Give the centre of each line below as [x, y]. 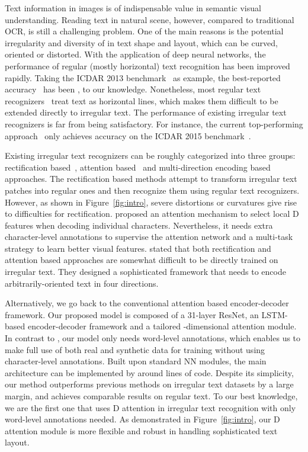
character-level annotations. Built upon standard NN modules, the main [136, 361]
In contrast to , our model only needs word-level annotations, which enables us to [153, 338]
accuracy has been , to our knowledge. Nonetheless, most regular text [133, 89]
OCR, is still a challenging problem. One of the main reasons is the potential [144, 31]
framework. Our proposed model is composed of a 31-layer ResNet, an [132, 314]
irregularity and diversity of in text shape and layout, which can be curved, [141, 42]
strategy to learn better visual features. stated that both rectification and [138, 248]
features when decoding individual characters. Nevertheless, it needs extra [139, 225]
